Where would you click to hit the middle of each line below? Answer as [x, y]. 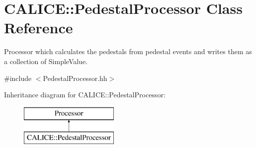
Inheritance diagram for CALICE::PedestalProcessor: [85, 95]
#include [18, 78]
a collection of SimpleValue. [46, 61]
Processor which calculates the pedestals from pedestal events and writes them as [128, 51]
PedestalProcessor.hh [75, 78]
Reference [39, 28]
